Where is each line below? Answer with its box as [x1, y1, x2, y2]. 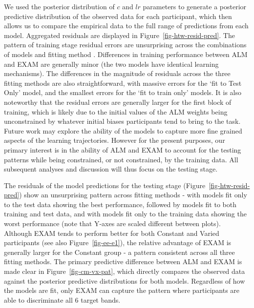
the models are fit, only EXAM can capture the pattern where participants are [4, 285, 240, 295]
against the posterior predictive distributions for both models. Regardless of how [4, 275, 245, 286]
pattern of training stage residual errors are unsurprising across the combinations [4, 39, 247, 50]
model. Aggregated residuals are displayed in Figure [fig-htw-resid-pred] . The [4, 30, 235, 40]
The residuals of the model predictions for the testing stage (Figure [4, 180, 206, 190]
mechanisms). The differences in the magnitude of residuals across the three [4, 68, 231, 78]
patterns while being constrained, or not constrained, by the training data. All [4, 154, 238, 164]
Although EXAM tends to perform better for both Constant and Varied [4, 228, 219, 238]
